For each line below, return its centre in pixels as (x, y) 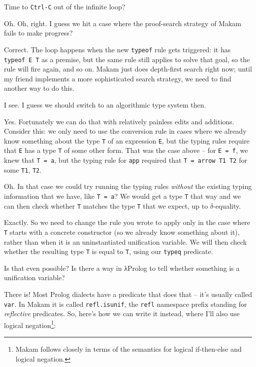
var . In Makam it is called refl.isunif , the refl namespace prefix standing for (126, 304)
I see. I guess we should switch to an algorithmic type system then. (105, 104)
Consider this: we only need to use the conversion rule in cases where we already (125, 131)
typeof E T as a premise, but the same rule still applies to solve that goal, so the (127, 59)
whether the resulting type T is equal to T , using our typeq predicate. (109, 251)
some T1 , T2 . (23, 169)
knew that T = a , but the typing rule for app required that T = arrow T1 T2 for (126, 160)
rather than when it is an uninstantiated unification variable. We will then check (126, 241)
